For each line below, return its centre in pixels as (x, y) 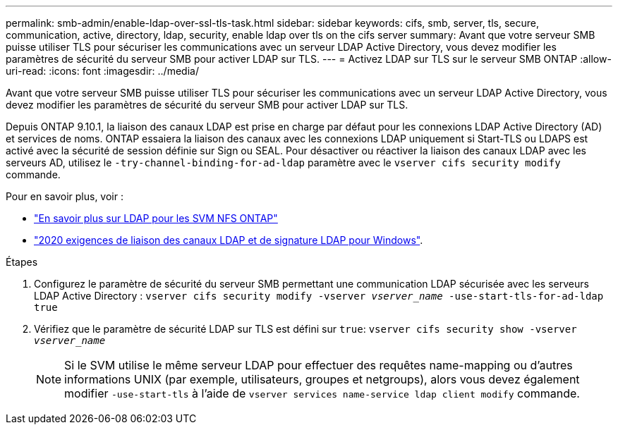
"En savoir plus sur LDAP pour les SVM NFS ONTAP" (156, 218)
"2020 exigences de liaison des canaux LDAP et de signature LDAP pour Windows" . (229, 240)
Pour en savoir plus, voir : (65, 196)
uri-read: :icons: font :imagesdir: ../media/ (102, 71)
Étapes (22, 262)
